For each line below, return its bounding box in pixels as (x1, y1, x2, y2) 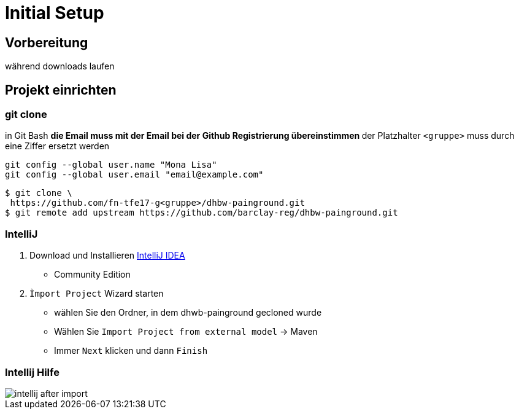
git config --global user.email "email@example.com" (5, 170, 264, 180)
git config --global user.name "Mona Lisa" (5, 160, 217, 170)
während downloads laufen (5, 61, 115, 72)
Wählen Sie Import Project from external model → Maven (54, 326, 318, 337)
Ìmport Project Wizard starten (29, 288, 164, 299)
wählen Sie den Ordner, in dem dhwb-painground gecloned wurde (54, 307, 322, 318)
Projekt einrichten (5, 82, 117, 98)
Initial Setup (5, 2, 104, 23)
